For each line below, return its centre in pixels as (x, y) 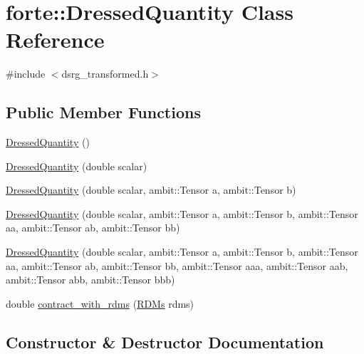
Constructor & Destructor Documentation (165, 342)
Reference (55, 40)
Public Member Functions (103, 112)
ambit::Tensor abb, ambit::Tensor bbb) (90, 280)
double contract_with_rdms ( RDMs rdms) (100, 303)
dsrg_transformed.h (105, 74)
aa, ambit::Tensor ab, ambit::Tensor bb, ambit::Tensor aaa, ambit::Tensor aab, (177, 265)
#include (26, 74)
